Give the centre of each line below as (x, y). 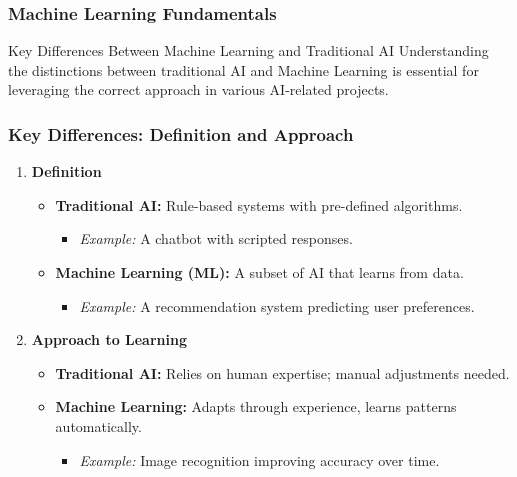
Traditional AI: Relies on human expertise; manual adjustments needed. (282, 372)
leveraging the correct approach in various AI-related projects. (198, 89)
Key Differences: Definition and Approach (181, 133)
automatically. (98, 425)
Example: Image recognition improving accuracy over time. (259, 459)
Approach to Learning (109, 339)
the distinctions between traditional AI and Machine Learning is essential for (243, 69)
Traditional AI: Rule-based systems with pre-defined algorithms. (259, 204)
